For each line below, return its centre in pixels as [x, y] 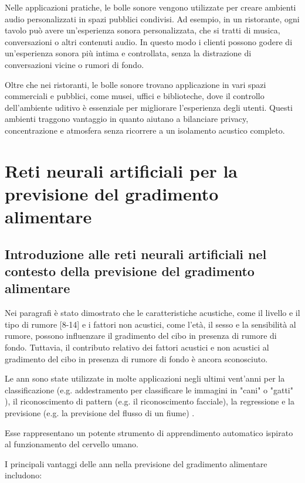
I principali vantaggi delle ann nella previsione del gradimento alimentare [136, 463]
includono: [23, 475]
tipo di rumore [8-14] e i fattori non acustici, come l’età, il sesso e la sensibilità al [150, 324]
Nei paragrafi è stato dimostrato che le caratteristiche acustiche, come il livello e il [152, 313]
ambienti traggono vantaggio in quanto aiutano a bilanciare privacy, [127, 119]
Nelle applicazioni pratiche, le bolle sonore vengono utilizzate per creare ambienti [150, 7]
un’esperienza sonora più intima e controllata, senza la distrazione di [128, 53]
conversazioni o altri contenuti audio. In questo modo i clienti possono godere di [149, 41]
